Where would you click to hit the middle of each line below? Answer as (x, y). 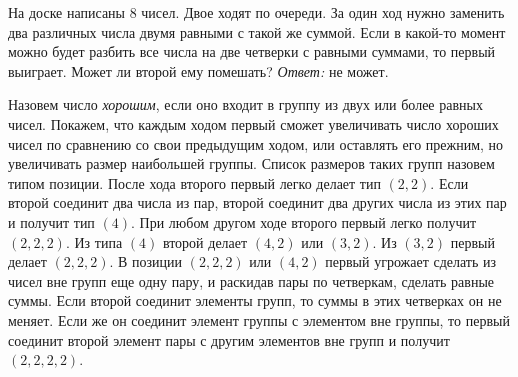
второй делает (205, 241)
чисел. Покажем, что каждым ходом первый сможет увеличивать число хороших (253, 123)
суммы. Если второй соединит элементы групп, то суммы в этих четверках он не (255, 300)
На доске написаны (67, 12)
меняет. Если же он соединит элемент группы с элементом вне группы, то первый (259, 319)
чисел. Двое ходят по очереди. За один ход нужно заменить (323, 12)
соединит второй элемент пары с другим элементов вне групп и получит (229, 339)
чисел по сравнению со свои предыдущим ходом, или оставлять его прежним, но (256, 143)
